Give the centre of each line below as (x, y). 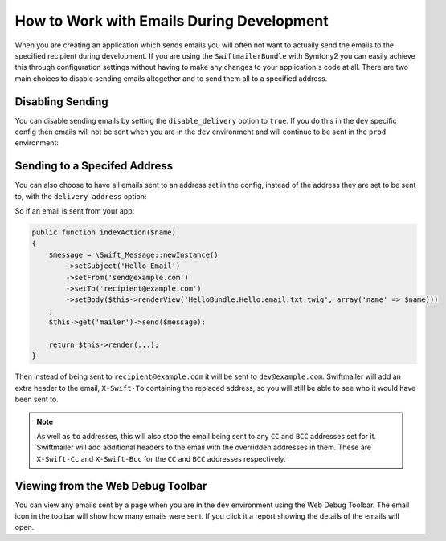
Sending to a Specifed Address (94, 166)
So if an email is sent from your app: (75, 211)
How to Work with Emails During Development (172, 21)
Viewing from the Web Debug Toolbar (111, 486)
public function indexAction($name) (104, 232)
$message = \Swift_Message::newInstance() (133, 254)
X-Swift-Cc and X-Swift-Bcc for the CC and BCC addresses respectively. (161, 458)
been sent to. (37, 399)
